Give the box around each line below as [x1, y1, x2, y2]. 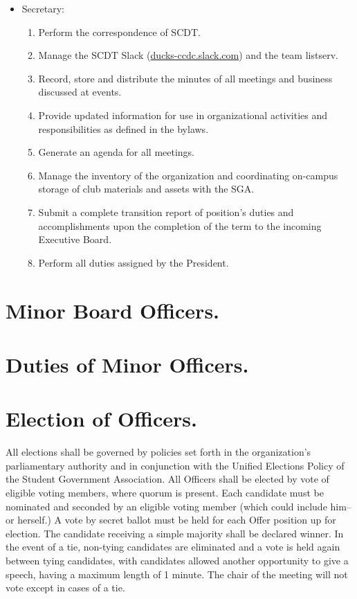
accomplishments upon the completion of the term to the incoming [38, 218, 322, 233]
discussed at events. [38, 84, 122, 99]
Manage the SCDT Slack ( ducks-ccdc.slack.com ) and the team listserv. [38, 48, 338, 62]
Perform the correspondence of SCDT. [38, 24, 201, 39]
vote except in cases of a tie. [6, 580, 125, 595]
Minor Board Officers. [6, 296, 220, 324]
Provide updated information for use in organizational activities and [38, 107, 328, 122]
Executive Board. [38, 232, 112, 247]
